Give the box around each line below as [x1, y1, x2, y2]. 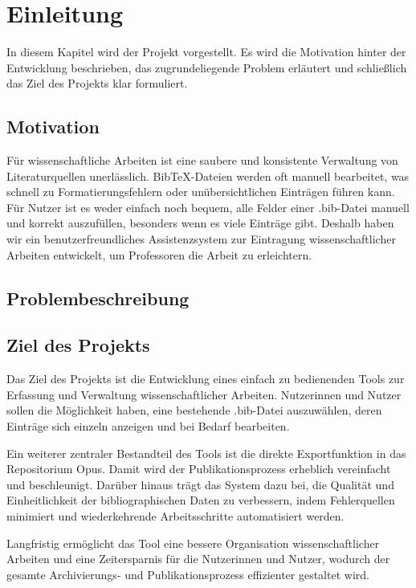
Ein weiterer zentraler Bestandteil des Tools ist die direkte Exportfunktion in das [6, 444, 406, 461]
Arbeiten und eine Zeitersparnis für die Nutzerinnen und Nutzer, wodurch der [6, 550, 390, 567]
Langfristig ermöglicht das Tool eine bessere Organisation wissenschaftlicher [6, 534, 380, 551]
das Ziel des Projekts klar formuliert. [6, 75, 188, 92]
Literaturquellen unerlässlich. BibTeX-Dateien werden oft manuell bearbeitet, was [6, 167, 410, 184]
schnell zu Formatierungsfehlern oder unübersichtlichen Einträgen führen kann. [6, 183, 395, 200]
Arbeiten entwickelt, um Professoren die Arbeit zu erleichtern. [6, 246, 312, 263]
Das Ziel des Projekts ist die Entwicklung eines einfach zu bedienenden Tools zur [6, 370, 405, 387]
